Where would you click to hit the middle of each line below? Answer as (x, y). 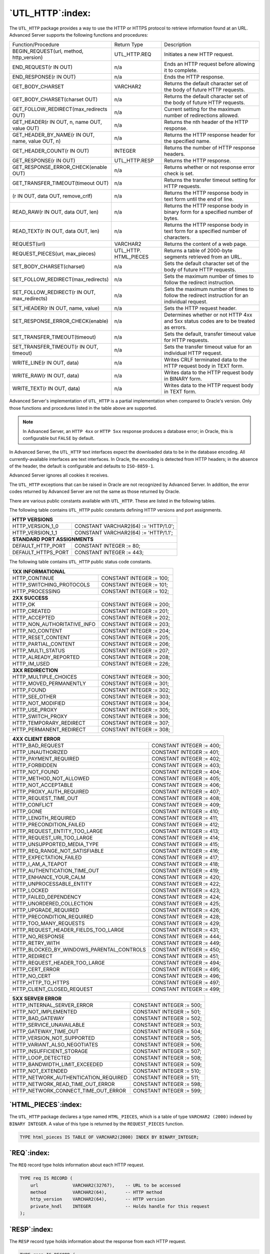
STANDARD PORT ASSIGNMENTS (53, 539)
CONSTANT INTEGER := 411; (185, 818)
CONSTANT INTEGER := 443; (109, 553)
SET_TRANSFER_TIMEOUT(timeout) (54, 337)
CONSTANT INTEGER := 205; (135, 637)
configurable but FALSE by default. (58, 438)
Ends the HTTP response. (194, 77)
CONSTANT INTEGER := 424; (186, 897)
